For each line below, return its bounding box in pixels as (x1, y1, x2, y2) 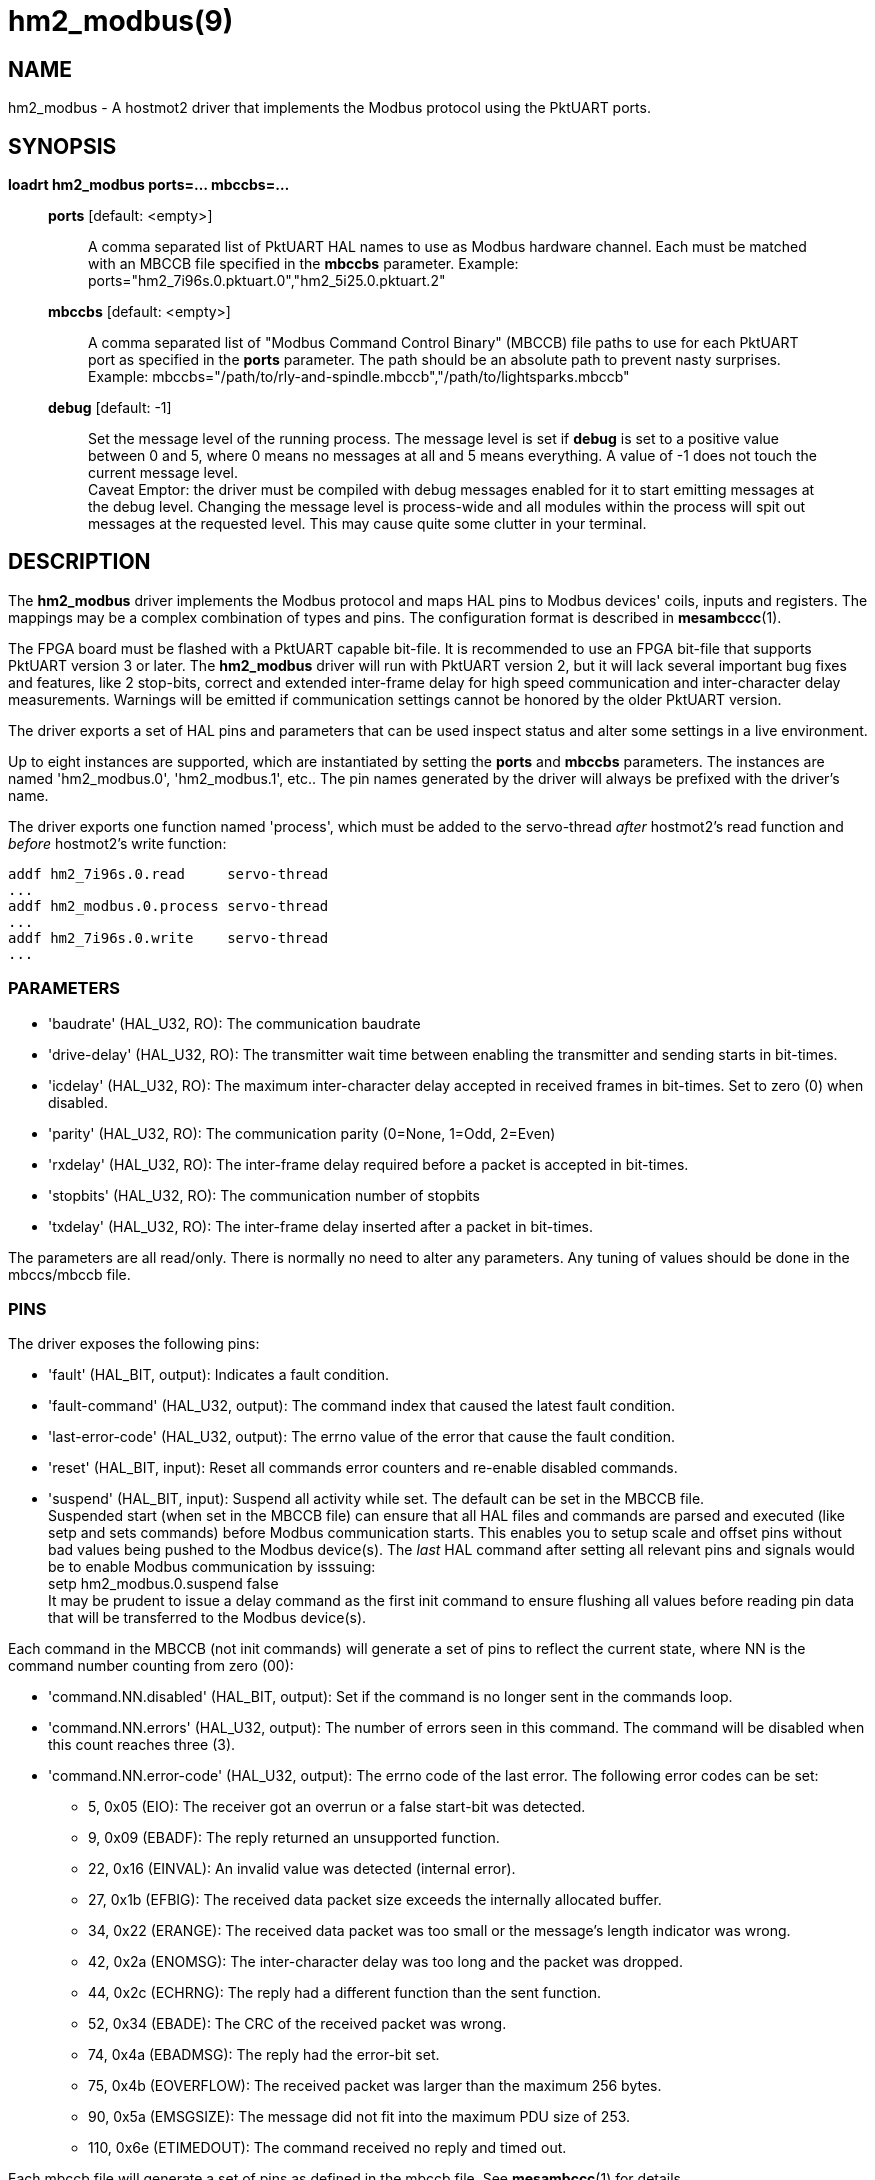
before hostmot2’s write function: (8, 834, 227, 852)
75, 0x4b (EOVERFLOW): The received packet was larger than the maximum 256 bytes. (88, 2077, 662, 2095)
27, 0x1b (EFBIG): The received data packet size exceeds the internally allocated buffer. (88, 1891, 662, 1909)
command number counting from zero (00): (8, 1657, 294, 1675)
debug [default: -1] (48, 399, 172, 417)
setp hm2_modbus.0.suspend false (48, 1575, 279, 1593)
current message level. (88, 464, 238, 482)
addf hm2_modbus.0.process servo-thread (8, 897, 329, 914)
